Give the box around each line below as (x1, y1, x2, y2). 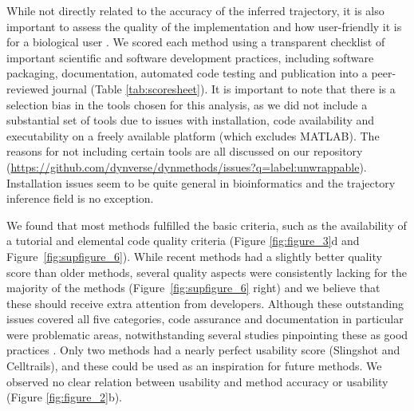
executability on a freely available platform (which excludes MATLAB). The (6, 127, 380, 144)
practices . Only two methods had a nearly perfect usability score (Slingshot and (6, 342, 400, 358)
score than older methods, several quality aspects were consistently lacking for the (6, 263, 407, 280)
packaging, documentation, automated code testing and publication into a (6, 65, 368, 81)
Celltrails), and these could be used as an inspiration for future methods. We (6, 358, 382, 374)
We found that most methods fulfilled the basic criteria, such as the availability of (6, 216, 407, 233)
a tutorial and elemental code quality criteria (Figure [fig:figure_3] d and (6, 232, 360, 249)
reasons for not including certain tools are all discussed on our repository (6, 143, 363, 160)
